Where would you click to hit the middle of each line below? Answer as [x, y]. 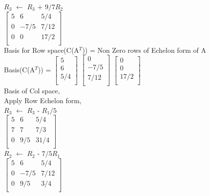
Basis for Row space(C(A [42, 50]
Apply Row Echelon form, [43, 100]
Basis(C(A [20, 69]
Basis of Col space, [32, 91]
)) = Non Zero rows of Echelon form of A [144, 50]
